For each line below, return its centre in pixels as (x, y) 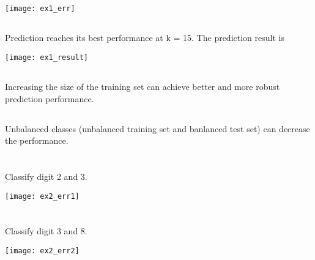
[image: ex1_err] (40, 9)
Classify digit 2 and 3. (46, 176)
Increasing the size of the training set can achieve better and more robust (143, 87)
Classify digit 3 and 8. (46, 231)
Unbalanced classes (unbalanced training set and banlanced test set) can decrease (157, 128)
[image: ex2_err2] (42, 251)
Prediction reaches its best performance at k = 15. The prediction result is (145, 38)
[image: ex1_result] (47, 58)
